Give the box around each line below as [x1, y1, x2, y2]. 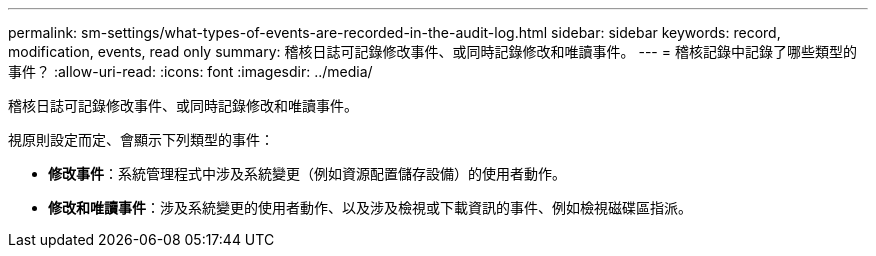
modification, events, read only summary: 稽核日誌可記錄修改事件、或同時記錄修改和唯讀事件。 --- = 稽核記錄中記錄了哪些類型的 [8, 43, 857, 60]
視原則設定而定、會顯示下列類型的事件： [8, 131, 274, 148]
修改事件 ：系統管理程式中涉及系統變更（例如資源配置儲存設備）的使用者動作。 [48, 165, 566, 182]
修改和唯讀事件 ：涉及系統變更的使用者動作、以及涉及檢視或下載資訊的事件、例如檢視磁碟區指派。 [48, 199, 692, 216]
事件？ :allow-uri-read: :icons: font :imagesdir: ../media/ [8, 63, 373, 80]
